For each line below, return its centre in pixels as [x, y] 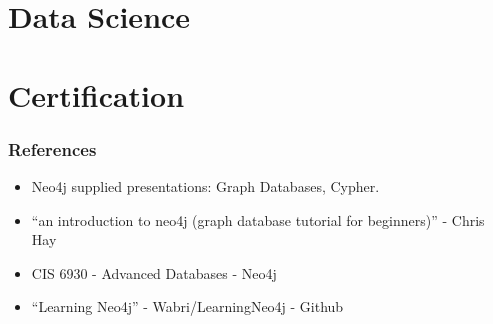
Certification [96, 94]
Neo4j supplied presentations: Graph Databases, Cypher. [205, 185]
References [52, 148]
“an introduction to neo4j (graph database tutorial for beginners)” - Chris [258, 219]
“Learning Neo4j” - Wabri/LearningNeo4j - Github [187, 306]
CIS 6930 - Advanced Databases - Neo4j [154, 272]
